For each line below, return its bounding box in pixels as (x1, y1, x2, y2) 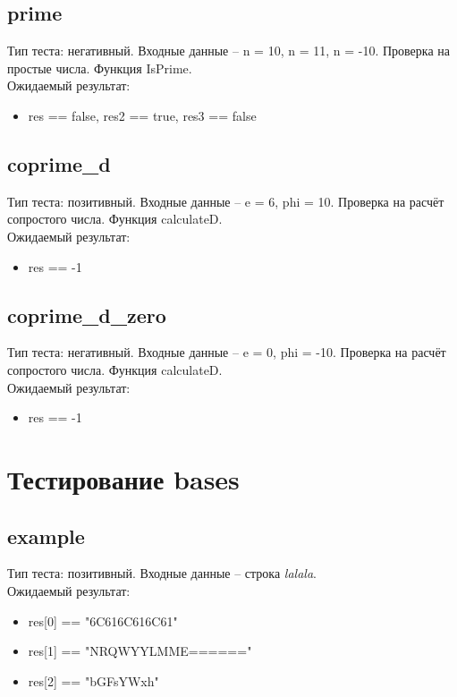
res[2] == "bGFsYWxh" (28, 671, 159, 690)
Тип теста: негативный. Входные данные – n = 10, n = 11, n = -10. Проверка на (7, 41, 450, 60)
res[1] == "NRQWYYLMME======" (28, 642, 252, 660)
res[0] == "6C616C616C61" (28, 611, 178, 630)
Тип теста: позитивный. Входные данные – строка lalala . (7, 564, 317, 582)
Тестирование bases (7, 460, 240, 497)
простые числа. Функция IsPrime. (7, 58, 192, 77)
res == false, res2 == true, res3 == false (28, 106, 257, 124)
